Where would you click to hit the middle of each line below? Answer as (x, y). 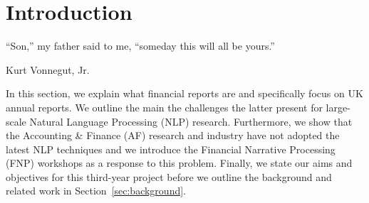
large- (338, 107)
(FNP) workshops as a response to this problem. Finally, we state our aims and (179, 163)
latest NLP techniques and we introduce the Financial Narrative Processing (171, 149)
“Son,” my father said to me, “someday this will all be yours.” (140, 46)
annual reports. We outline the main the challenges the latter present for (164, 107)
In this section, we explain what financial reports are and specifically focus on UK (184, 93)
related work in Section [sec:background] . (96, 191)
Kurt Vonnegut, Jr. (48, 69)
